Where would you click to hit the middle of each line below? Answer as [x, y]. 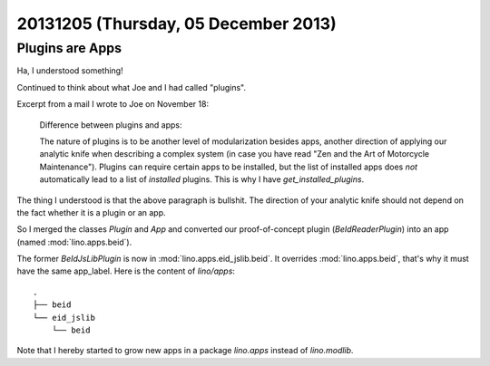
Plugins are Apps [69, 48]
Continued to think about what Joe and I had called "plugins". [132, 87]
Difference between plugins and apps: [111, 125]
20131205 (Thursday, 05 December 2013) [176, 24]
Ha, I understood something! [70, 71]
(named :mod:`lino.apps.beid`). [74, 242]
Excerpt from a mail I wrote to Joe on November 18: [113, 104]
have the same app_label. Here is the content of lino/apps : [126, 271]
